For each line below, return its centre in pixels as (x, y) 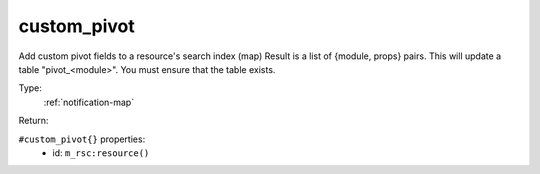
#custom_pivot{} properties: (82, 139)
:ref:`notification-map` (89, 102)
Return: (33, 121)
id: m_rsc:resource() (101, 152)
